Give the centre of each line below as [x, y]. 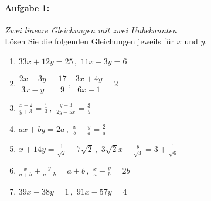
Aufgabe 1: [27, 7]
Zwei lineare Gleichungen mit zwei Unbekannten [91, 30]
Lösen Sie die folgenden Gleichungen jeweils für [90, 41]
